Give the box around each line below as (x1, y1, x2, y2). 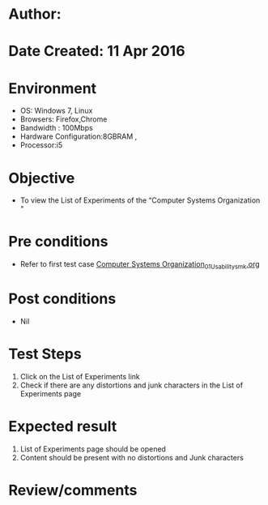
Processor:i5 (19, 140, 63, 150)
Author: (8, 5, 62, 24)
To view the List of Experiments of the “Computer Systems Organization (19, 195, 261, 205)
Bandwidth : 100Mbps (19, 123, 93, 133)
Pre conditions (8, 233, 108, 251)
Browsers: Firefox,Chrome (19, 114, 108, 124)
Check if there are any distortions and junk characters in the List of (19, 380, 244, 390)
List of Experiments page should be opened (19, 443, 166, 454)
